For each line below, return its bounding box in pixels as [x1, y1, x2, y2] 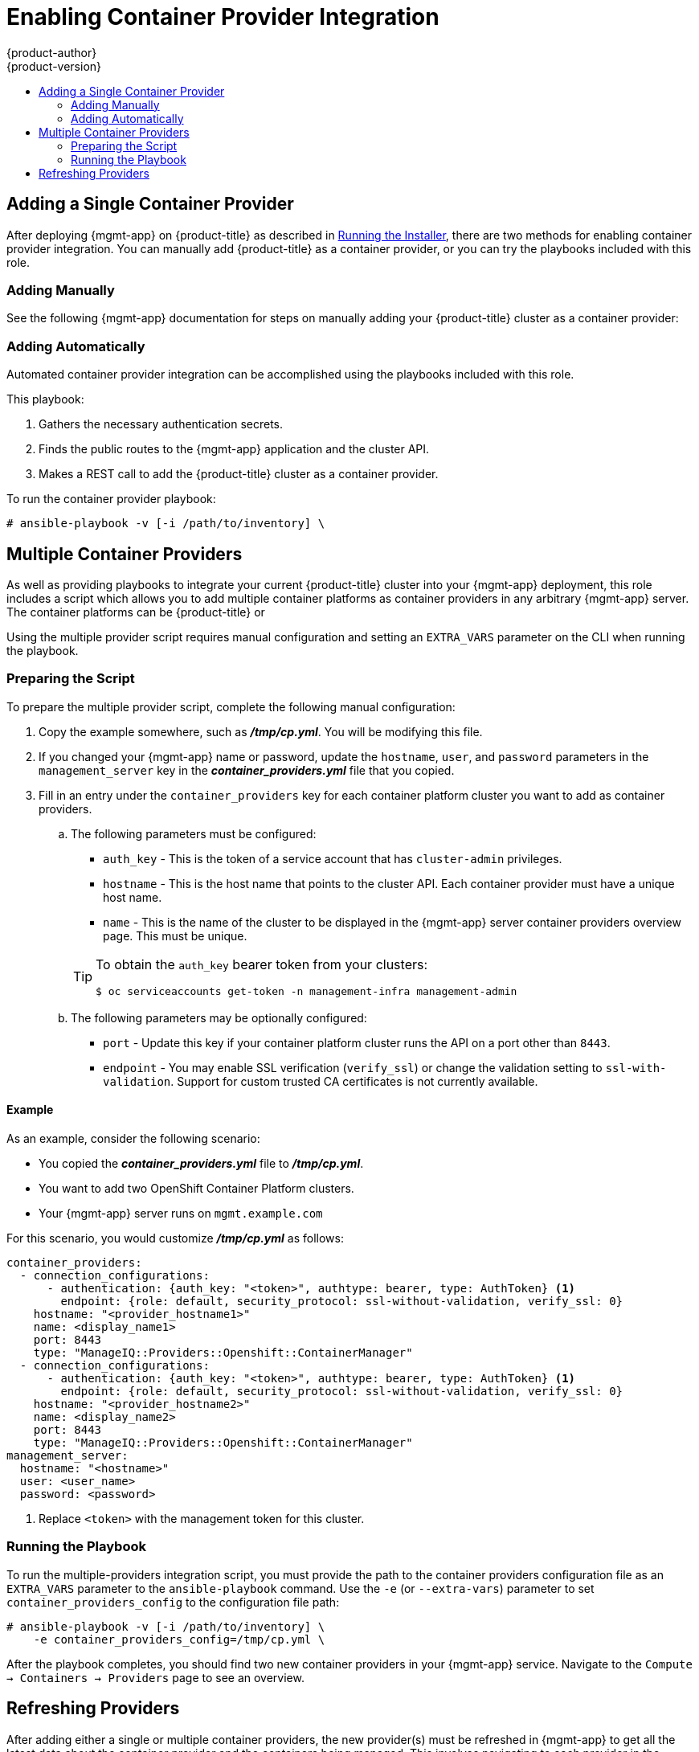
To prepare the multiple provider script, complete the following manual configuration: [6, 699, 456, 714]
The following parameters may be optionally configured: [71, 1010, 367, 1025]
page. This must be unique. [103, 928, 247, 943]
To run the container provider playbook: [6, 492, 216, 506]
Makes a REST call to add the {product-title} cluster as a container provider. [39, 467, 439, 481]
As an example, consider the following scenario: [6, 1131, 260, 1145]
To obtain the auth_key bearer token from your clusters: [96, 956, 428, 972]
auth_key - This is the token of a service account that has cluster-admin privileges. [103, 851, 562, 866]
